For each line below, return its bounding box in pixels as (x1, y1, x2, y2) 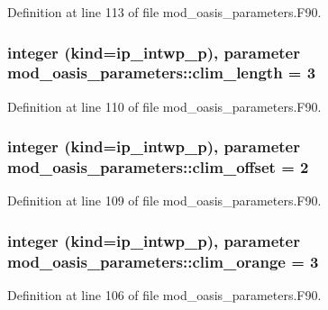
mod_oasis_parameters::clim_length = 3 (7, 61, 316, 84)
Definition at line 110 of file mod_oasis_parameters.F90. (7, 96, 322, 115)
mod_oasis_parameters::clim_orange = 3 (7, 250, 319, 272)
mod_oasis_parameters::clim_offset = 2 (7, 156, 309, 178)
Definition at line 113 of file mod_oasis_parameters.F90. (7, 3, 322, 21)
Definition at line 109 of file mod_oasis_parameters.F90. (7, 191, 322, 210)
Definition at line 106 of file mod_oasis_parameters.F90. (7, 286, 322, 305)
